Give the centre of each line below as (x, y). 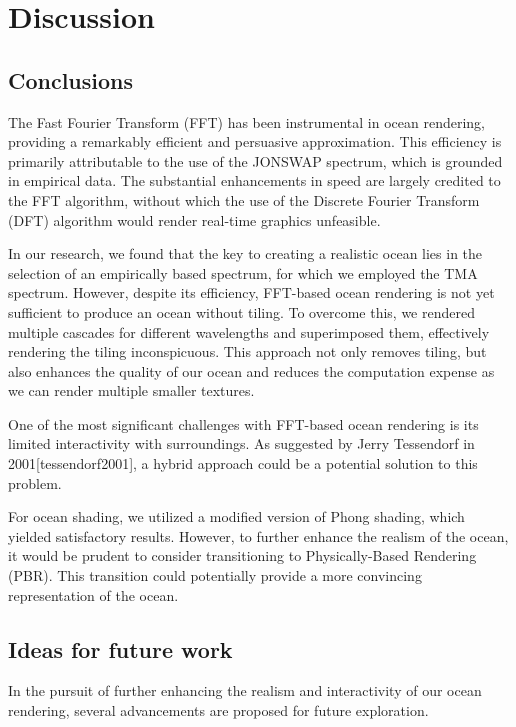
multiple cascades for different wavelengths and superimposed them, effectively (249, 331)
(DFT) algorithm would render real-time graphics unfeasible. (194, 219)
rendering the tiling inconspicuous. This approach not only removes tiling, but (247, 351)
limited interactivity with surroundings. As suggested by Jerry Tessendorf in (241, 443)
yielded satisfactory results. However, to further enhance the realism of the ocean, (258, 535)
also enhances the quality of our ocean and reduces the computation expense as (251, 370)
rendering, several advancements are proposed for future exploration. (218, 710)
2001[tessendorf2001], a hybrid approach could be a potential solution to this (243, 463)
